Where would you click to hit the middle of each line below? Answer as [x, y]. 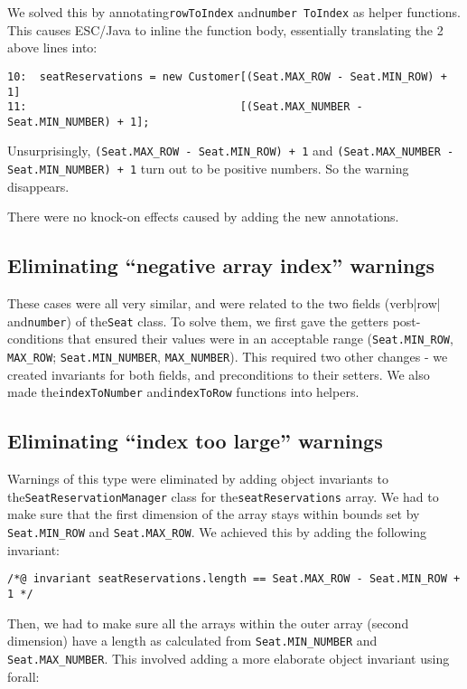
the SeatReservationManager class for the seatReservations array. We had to [223, 496]
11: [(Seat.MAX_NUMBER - [185, 107]
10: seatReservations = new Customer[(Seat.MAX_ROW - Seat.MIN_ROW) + [227, 76]
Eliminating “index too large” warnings [195, 441]
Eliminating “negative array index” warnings [221, 265]
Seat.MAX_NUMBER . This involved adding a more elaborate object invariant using [229, 658]
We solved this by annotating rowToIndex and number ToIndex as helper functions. [234, 12]
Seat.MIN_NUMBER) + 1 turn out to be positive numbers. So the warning [208, 169]
